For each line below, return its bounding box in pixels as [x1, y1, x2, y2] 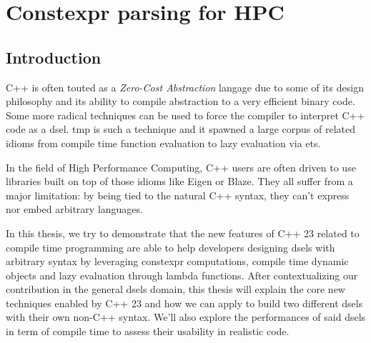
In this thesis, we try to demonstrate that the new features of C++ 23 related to [6, 225, 360, 240]
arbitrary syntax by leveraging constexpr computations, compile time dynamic [6, 254, 349, 269]
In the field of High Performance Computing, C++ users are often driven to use [6, 159, 356, 174]
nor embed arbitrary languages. [6, 202, 143, 217]
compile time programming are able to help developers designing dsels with [6, 239, 335, 254]
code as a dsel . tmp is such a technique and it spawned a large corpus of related [6, 121, 356, 136]
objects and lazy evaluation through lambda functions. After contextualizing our [6, 267, 358, 282]
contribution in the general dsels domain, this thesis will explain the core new [6, 282, 345, 297]
